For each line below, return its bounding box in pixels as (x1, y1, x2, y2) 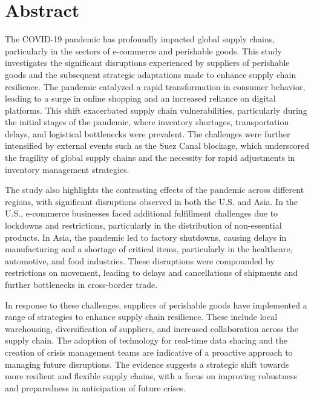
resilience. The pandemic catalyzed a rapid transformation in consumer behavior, (5, 80, 306, 93)
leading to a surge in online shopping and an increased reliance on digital (5, 92, 276, 105)
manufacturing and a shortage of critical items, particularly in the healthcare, (5, 243, 293, 255)
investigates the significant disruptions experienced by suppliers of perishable (5, 56, 290, 69)
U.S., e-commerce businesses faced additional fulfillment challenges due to (5, 207, 278, 220)
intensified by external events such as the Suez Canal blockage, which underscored (5, 139, 309, 152)
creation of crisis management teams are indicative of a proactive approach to (5, 345, 293, 358)
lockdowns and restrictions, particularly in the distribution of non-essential (5, 219, 282, 232)
